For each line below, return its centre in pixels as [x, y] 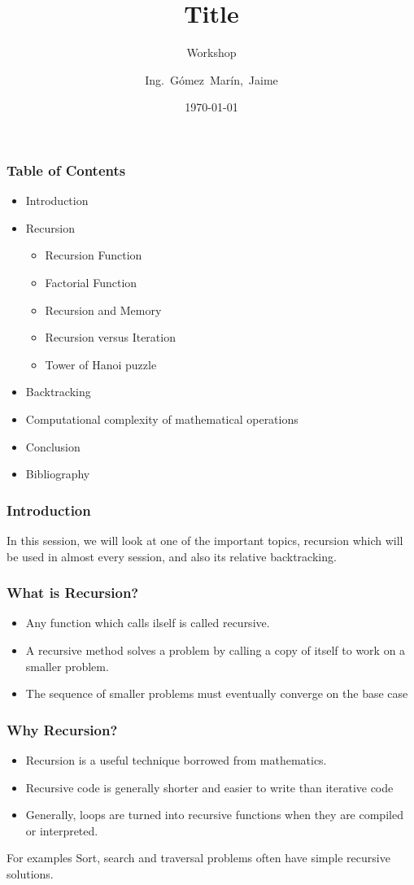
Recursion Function [94, 255]
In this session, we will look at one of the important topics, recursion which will [205, 540]
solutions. [30, 873]
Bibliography [58, 474]
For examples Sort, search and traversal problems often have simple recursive [198, 858]
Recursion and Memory [103, 310]
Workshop [211, 52]
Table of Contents [66, 170]
